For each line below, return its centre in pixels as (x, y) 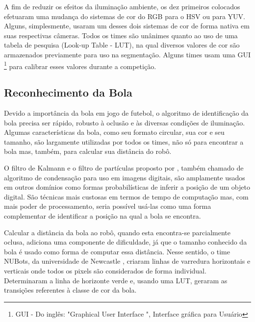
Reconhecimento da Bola (68, 92)
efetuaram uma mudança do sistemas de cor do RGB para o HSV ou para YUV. (125, 16)
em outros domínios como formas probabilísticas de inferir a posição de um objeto (127, 187)
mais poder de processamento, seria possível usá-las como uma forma (108, 206)
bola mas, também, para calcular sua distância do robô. (88, 151)
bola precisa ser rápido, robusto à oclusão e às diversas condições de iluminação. (125, 122)
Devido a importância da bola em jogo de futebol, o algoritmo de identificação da (126, 113)
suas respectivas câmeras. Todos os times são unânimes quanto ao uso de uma (121, 35)
